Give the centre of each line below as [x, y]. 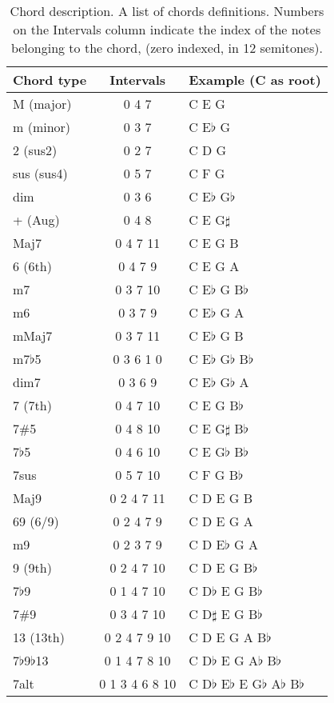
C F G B [214, 475]
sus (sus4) [40, 173]
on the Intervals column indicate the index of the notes [167, 29]
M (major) [42, 104]
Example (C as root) [255, 80]
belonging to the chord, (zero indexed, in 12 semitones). [167, 48]
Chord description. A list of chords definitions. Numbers [167, 11]
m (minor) [42, 127]
